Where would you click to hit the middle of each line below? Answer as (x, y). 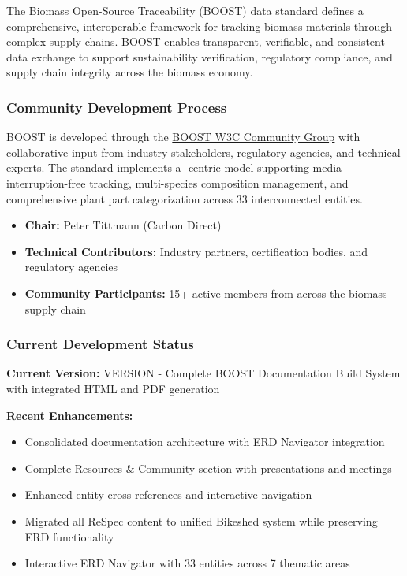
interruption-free (46, 182)
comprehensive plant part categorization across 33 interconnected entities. (185, 198)
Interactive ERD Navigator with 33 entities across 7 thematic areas (187, 563)
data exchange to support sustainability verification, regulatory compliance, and (200, 56)
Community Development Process (117, 107)
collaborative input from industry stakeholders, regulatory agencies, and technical (203, 152)
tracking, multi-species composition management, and (219, 182)
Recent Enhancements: (70, 415)
